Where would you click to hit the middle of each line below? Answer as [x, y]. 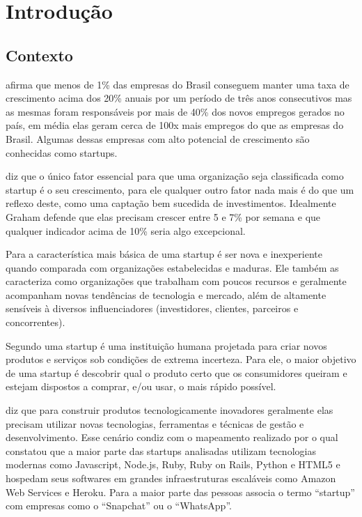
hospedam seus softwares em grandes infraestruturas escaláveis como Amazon [171, 478]
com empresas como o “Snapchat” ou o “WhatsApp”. [119, 506]
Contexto [39, 55]
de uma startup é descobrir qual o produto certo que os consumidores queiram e [176, 372]
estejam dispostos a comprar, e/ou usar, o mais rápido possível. [141, 386]
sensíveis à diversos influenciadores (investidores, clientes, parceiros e [152, 308]
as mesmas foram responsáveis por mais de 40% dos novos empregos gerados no [175, 111]
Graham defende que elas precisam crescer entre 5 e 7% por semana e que [163, 216]
